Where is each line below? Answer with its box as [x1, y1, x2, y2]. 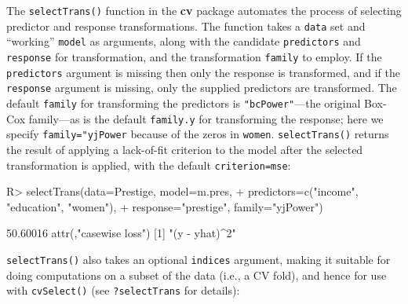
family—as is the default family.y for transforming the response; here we [28, 110, 384, 126]
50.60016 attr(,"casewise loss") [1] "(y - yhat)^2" [6, 225, 236, 241]
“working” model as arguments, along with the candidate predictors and [6, 33, 361, 49]
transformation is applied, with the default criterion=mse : [6, 156, 291, 173]
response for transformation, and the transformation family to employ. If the [6, 48, 382, 64]
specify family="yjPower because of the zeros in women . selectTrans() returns [6, 126, 389, 142]
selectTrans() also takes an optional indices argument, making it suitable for [6, 251, 391, 267]
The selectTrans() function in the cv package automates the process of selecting [6, 2, 402, 18]
